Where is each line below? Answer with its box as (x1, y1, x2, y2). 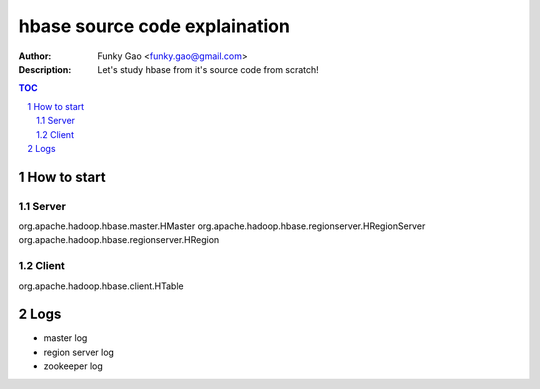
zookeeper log (43, 360, 104, 372)
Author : (18, 50, 52, 62)
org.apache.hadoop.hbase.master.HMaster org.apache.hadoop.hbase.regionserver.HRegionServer (18, 220, 426, 232)
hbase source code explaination (18, 15, 290, 37)
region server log (43, 346, 115, 358)
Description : (18, 63, 72, 75)
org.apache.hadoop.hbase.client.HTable (18, 280, 184, 292)
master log (43, 332, 88, 344)
